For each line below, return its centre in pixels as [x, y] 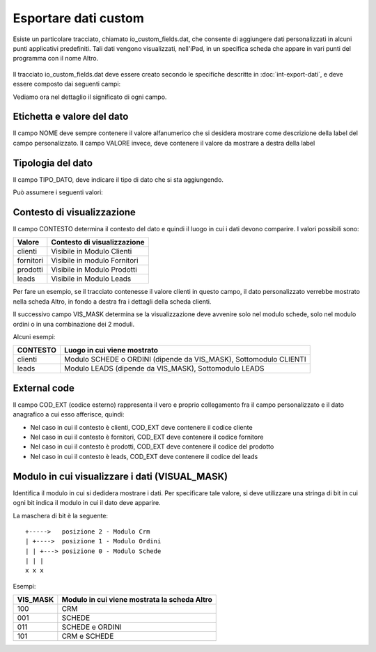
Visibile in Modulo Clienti [92, 251]
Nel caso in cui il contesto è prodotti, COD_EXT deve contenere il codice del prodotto [152, 447]
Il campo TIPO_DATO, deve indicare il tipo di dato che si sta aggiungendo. [118, 179]
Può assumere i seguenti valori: [58, 192]
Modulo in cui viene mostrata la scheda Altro [137, 600]
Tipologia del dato [53, 163]
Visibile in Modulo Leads [91, 279]
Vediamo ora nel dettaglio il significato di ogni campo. [90, 97]
